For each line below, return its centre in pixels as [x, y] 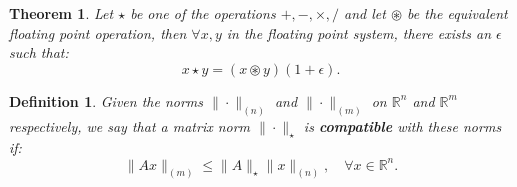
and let [365, 13]
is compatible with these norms [402, 125]
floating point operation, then [98, 32]
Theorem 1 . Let [61, 13]
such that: [39, 52]
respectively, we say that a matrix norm [130, 125]
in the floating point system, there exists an [359, 32]
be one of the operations [203, 13]
